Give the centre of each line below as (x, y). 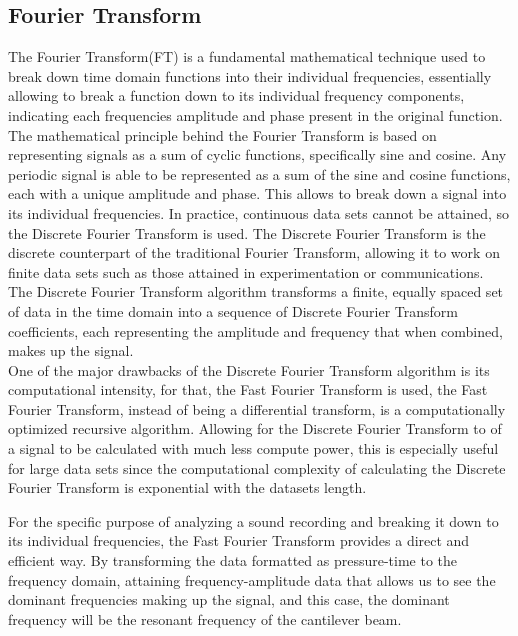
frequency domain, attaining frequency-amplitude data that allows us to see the (252, 579)
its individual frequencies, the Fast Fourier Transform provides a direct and (239, 540)
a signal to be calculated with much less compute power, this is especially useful (253, 448)
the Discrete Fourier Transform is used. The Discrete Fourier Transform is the (247, 232)
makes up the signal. (71, 350)
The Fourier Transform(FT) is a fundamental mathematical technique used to (247, 56)
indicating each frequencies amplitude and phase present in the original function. (255, 114)
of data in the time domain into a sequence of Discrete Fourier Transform (233, 310)
